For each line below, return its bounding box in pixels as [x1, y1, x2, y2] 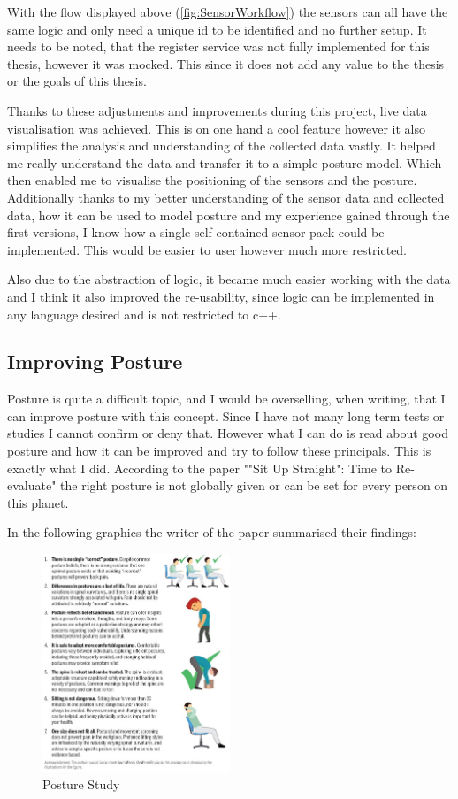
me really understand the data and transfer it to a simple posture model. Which [7, 153, 442, 172]
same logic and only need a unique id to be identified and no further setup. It [7, 19, 427, 38]
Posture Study [42, 774, 120, 793]
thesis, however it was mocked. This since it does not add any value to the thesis [7, 54, 445, 73]
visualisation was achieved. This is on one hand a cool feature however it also [7, 119, 426, 137]
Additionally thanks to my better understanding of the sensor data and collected [7, 188, 445, 206]
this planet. [7, 493, 69, 511]
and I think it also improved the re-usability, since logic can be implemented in [7, 287, 435, 305]
